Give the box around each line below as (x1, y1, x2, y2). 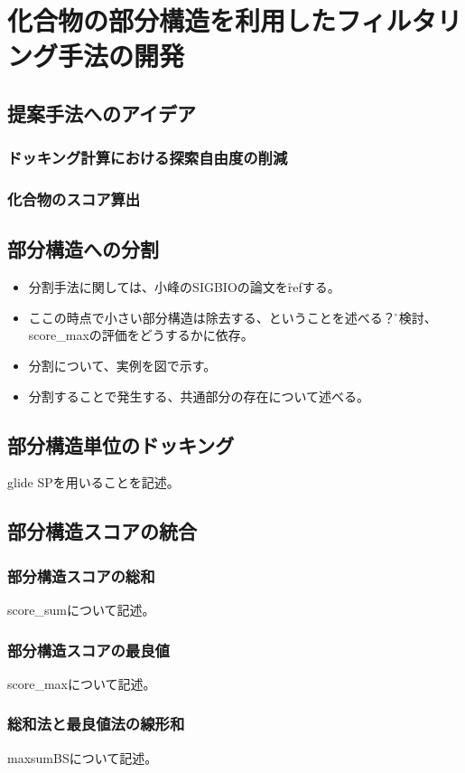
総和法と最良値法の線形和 (7, 712, 185, 735)
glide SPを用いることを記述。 (7, 473, 180, 492)
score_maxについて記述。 (7, 674, 156, 693)
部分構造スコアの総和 (7, 564, 155, 587)
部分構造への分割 (7, 235, 159, 263)
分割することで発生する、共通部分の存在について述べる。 (28, 386, 369, 405)
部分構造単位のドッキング (7, 430, 235, 458)
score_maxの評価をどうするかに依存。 (28, 325, 254, 344)
